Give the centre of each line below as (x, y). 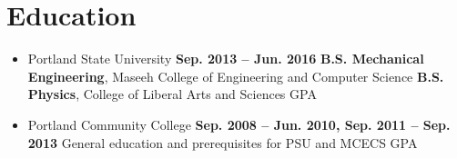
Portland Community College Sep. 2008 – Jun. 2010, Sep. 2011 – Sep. (239, 124)
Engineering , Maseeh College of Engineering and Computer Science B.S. (236, 76)
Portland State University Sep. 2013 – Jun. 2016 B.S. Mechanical (226, 59)
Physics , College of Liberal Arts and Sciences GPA (172, 94)
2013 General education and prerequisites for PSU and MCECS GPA (223, 142)
